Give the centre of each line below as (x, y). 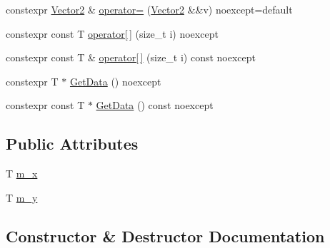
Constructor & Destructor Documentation (165, 236)
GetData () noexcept (115, 81)
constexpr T (32, 81)
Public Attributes (72, 144)
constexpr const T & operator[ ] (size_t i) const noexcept (131, 57)
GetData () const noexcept (155, 105)
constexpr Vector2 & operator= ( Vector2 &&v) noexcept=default (149, 9)
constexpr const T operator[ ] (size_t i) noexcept (112, 33)
